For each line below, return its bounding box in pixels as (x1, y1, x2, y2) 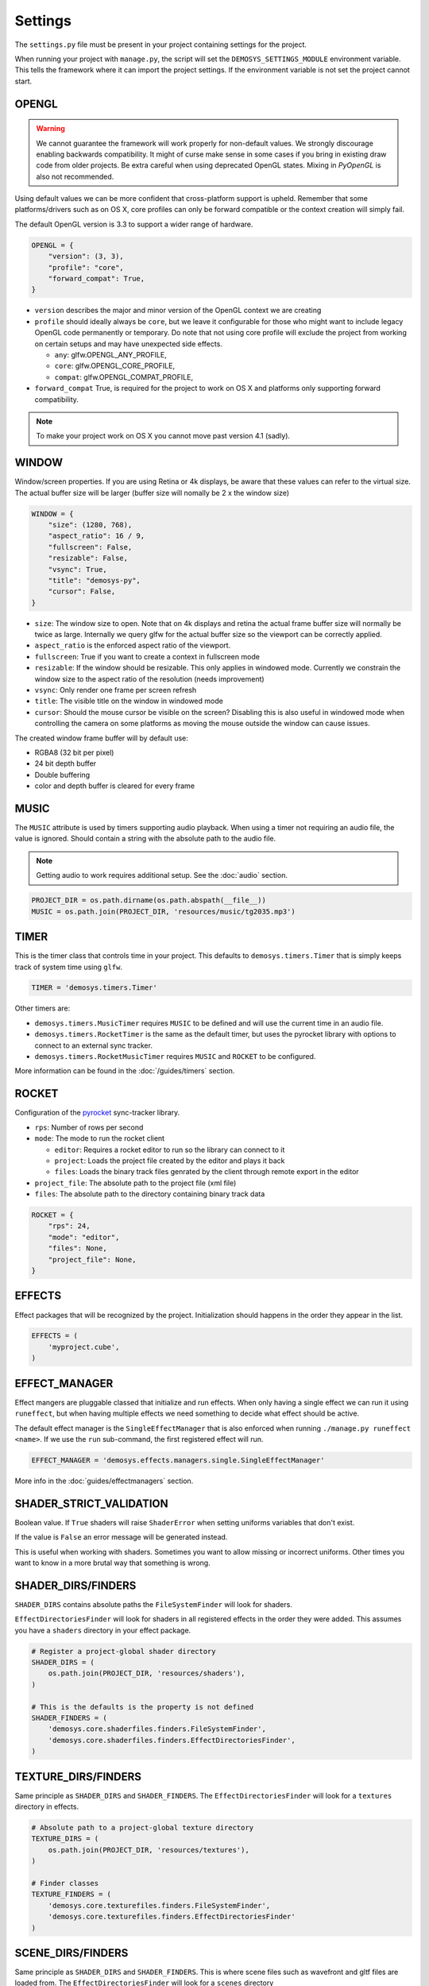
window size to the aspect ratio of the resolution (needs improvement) (34, 674, 265, 683)
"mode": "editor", (48, 1232, 120, 1242)
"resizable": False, (48, 554, 129, 563)
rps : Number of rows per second (34, 1122, 144, 1132)
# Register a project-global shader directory (31, 1647, 216, 1656)
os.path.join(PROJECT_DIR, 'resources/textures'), (48, 1845, 249, 1854)
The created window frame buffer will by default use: (14, 733, 188, 743)
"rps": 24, (48, 1222, 91, 1231)
